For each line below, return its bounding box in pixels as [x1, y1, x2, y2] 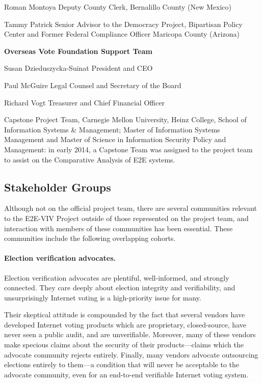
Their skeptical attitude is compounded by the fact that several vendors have [4, 309, 245, 320]
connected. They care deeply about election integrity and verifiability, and [4, 282, 235, 293]
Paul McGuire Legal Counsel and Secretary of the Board [4, 79, 181, 90]
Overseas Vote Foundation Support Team [4, 45, 152, 56]
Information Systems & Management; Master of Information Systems [4, 124, 220, 134]
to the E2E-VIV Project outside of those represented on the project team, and [4, 212, 249, 223]
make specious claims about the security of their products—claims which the [4, 339, 244, 350]
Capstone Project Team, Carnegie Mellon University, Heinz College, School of [4, 114, 247, 125]
